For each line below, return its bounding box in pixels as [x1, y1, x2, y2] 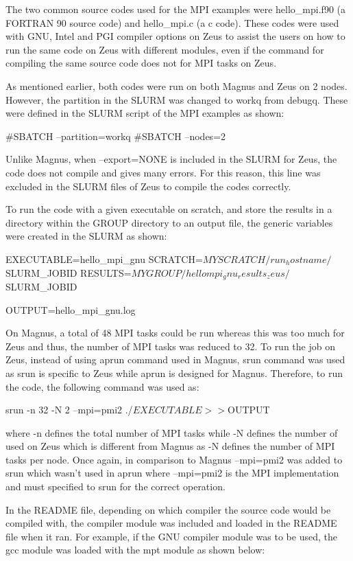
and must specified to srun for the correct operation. [5, 479, 226, 494]
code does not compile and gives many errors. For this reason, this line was [5, 165, 321, 179]
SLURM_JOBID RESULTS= [5, 265, 132, 279]
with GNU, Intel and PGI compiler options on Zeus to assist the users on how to [5, 29, 345, 43]
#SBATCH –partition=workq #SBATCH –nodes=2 [5, 128, 226, 143]
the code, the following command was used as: [5, 379, 199, 393]
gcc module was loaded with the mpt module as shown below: [5, 542, 265, 557]
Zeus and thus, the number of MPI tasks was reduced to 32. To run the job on [5, 339, 335, 353]
